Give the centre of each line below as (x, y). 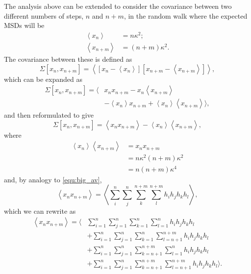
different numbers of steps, (44, 15)
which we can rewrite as (40, 211)
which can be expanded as (43, 79)
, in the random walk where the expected (186, 15)
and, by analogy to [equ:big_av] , (53, 179)
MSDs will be (24, 25)
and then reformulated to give (49, 115)
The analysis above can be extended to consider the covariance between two (118, 6)
